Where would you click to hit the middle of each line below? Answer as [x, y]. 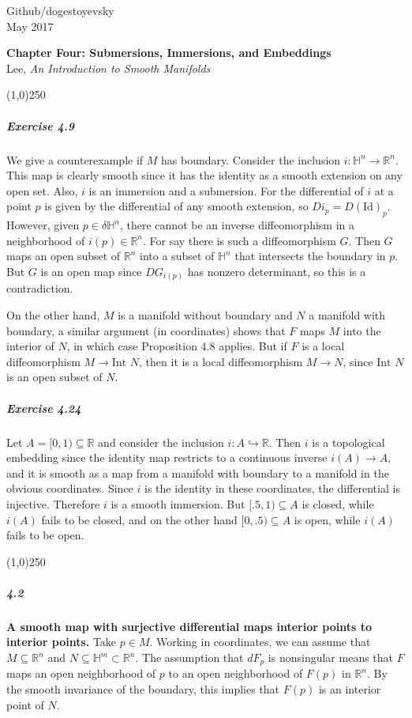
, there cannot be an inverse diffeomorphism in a [237, 225]
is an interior [350, 689]
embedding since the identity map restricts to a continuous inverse [167, 457]
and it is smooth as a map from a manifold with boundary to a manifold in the [198, 472]
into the [362, 330]
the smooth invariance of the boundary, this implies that [143, 689]
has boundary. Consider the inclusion [251, 159]
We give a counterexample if [75, 159]
